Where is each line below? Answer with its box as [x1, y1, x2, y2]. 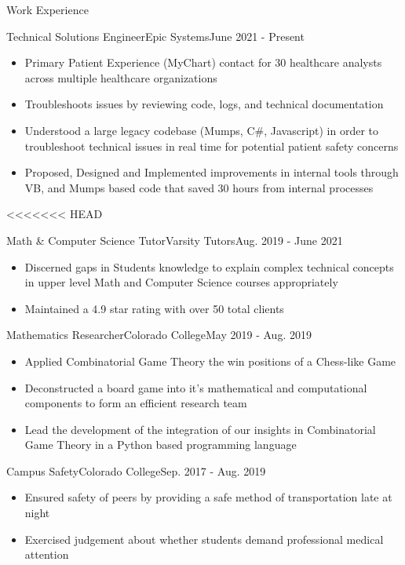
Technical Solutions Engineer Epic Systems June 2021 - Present [6, 27, 305, 44]
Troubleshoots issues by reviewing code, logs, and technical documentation [24, 96, 384, 112]
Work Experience [6, 2, 89, 17]
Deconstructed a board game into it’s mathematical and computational [24, 379, 367, 395]
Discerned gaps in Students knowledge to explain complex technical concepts [24, 258, 394, 275]
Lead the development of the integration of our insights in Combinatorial [24, 421, 376, 437]
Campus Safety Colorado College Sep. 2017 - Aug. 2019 [6, 462, 266, 479]
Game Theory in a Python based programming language [24, 436, 297, 453]
